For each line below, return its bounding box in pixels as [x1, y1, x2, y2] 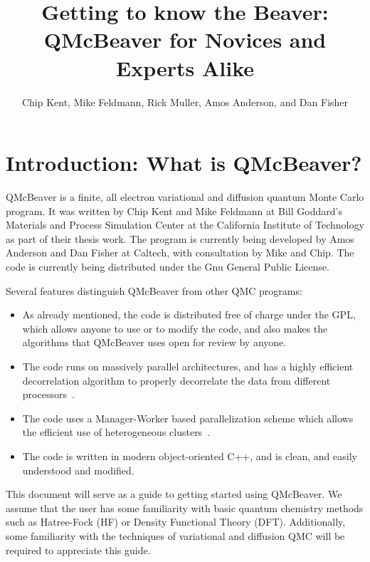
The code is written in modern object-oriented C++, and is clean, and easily [22, 448, 357, 463]
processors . [22, 387, 75, 402]
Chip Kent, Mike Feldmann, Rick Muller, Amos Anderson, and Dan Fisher [21, 94, 349, 109]
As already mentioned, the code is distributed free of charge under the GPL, [22, 307, 356, 322]
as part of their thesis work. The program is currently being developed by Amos [6, 231, 354, 246]
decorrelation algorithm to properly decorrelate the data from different [22, 373, 331, 387]
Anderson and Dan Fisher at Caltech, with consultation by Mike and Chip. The [6, 245, 354, 260]
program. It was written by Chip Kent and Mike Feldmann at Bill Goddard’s [6, 203, 342, 218]
